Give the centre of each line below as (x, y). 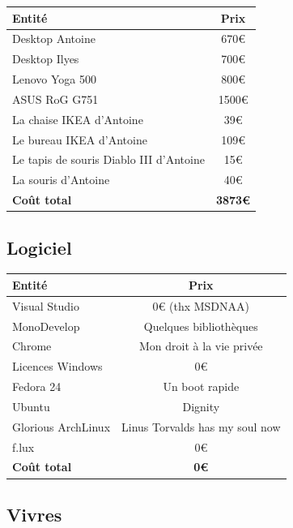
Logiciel (39, 247)
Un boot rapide (201, 386)
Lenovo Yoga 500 (55, 79)
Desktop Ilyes (46, 59)
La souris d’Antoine (61, 180)
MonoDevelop (46, 326)
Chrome (32, 346)
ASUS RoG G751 (55, 99)
